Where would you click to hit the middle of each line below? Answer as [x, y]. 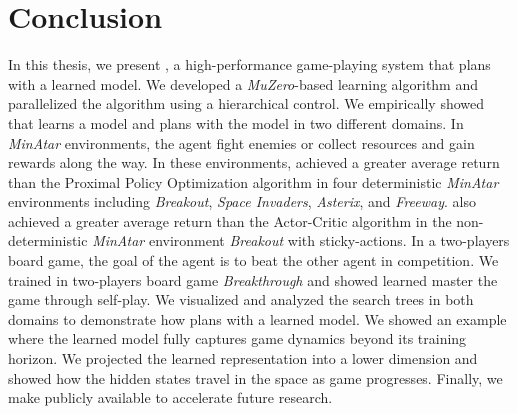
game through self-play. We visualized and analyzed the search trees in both [241, 299]
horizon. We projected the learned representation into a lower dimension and [243, 358]
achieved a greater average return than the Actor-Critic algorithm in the [230, 220]
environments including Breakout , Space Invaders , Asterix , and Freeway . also [242, 201]
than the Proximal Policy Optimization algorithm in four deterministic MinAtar [253, 181]
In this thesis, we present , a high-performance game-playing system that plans [249, 64]
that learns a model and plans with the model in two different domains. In [236, 122]
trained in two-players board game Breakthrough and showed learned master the [253, 279]
